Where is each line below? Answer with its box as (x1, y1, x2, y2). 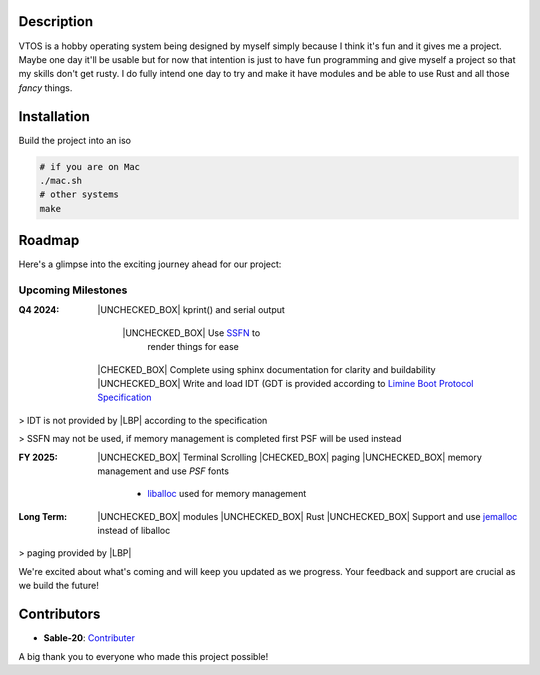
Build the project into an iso (18, 134, 132, 146)
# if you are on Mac (39, 161, 140, 172)
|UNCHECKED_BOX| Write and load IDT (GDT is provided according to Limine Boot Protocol (97, 377, 474, 389)
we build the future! (18, 580, 99, 592)
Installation (18, 108, 90, 125)
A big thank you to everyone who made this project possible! (18, 650, 269, 662)
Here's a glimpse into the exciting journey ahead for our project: (18, 258, 282, 270)
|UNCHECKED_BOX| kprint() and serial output (97, 304, 285, 316)
